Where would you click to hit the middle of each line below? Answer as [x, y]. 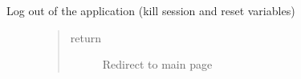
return [86, 37]
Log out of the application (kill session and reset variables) [151, 11]
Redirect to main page [157, 64]
